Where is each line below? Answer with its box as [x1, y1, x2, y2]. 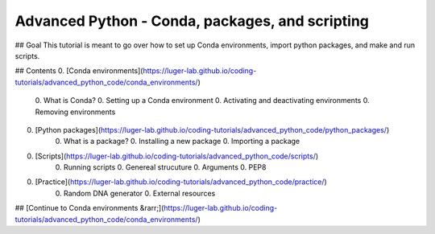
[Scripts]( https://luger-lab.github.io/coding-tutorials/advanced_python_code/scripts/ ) [35, 151, 319, 161]
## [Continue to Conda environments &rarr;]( [14, 203, 164, 213]
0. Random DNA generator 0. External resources [55, 188, 216, 198]
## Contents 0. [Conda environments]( [14, 66, 143, 76]
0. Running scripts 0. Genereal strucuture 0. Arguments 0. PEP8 [55, 162, 267, 172]
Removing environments [35, 107, 116, 117]
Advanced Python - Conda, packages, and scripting [14, 12, 370, 30]
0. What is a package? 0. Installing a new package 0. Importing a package [55, 137, 300, 146]
